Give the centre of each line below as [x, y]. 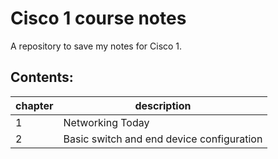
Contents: [42, 77]
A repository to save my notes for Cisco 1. [96, 46]
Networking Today [106, 122]
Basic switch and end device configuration [163, 139]
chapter [34, 105]
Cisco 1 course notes [98, 18]
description [163, 105]
